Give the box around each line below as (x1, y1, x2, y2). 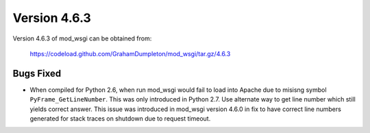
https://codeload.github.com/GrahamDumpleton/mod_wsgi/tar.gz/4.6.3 (29, 49, 231, 58)
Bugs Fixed (12, 67, 62, 79)
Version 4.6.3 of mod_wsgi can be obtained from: (12, 34, 152, 43)
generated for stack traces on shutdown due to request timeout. (29, 114, 211, 123)
